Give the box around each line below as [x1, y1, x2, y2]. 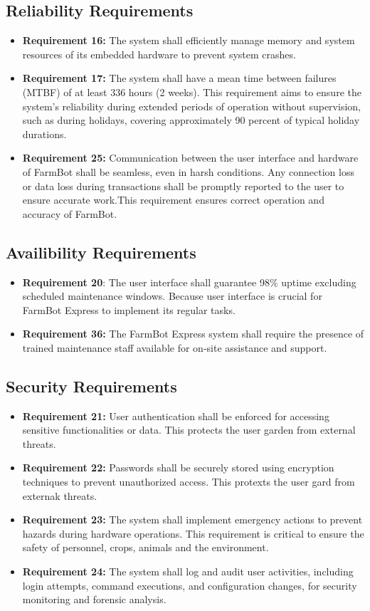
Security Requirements [6, 375, 177, 397]
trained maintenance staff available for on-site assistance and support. [22, 340, 327, 355]
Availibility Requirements [6, 241, 196, 263]
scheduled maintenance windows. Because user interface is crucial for [22, 288, 322, 303]
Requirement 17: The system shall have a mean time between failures [22, 70, 337, 85]
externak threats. [22, 488, 97, 503]
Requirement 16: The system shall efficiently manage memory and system [22, 33, 355, 48]
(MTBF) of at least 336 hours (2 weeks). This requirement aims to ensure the [22, 84, 361, 99]
